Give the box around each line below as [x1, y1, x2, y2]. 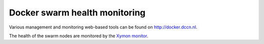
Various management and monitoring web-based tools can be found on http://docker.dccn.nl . [9, 24, 198, 30]
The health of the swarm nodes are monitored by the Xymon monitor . [9, 33, 149, 39]
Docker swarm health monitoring [9, 7, 146, 18]
